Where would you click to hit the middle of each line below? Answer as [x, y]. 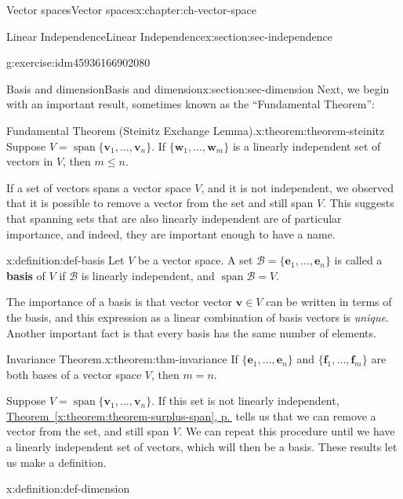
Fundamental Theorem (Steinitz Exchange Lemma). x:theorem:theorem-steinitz [196, 130]
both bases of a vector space [74, 374]
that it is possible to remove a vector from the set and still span [160, 203]
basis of [26, 275]
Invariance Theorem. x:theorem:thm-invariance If [122, 359]
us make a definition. [56, 462]
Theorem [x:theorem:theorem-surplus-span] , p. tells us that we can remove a [191, 415]
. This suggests [359, 203]
